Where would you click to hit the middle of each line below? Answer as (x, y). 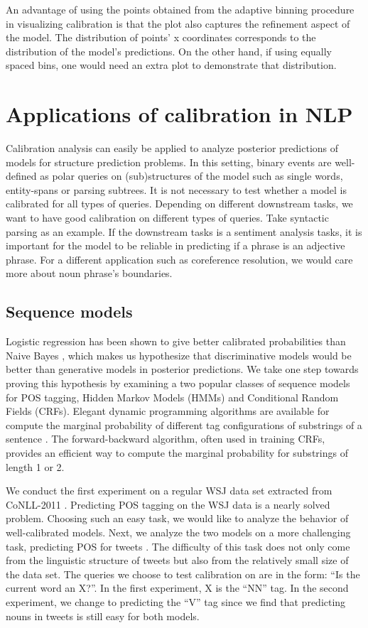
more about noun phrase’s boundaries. (89, 273)
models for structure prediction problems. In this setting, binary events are (169, 162)
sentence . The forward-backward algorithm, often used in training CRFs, (166, 439)
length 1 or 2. (35, 466)
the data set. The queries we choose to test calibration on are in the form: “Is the (183, 574)
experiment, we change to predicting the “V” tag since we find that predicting (176, 601)
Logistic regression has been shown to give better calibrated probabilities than (176, 341)
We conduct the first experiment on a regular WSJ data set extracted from (169, 491)
